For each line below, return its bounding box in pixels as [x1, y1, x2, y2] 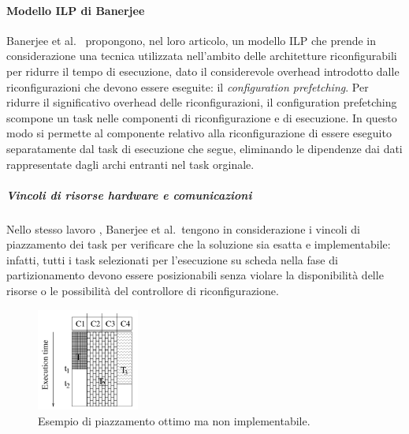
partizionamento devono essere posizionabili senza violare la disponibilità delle [6, 267, 384, 283]
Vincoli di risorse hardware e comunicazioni [6, 186, 252, 203]
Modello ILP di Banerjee [6, 2, 145, 18]
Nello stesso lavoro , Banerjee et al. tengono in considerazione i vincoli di [6, 220, 360, 237]
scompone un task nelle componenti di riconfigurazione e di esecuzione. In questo [6, 109, 397, 125]
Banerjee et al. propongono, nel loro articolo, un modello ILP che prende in [6, 32, 377, 48]
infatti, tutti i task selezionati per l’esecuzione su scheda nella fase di [6, 251, 338, 268]
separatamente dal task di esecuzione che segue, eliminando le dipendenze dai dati [6, 140, 403, 156]
